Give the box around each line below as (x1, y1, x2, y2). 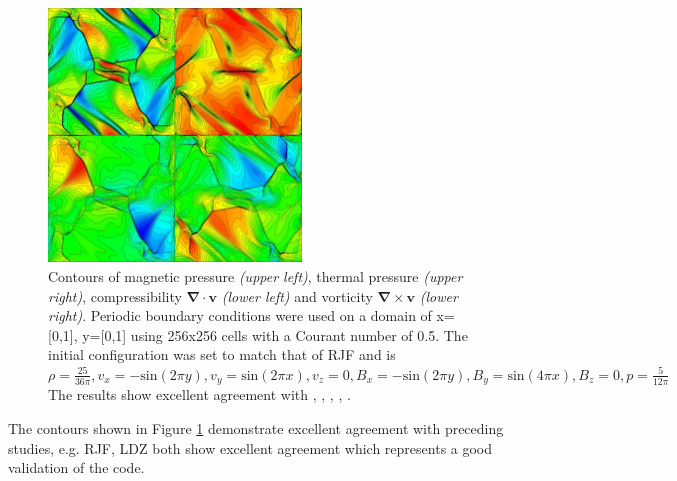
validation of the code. (8, 457, 145, 478)
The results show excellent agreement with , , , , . (48, 384, 351, 405)
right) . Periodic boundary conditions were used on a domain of (48, 305, 432, 326)
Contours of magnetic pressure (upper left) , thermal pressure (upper (48, 265, 463, 286)
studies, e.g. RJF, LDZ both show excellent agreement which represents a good (8, 437, 493, 458)
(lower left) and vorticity (221, 285, 373, 306)
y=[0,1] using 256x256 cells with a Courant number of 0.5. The (82, 324, 468, 345)
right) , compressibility (48, 285, 182, 306)
